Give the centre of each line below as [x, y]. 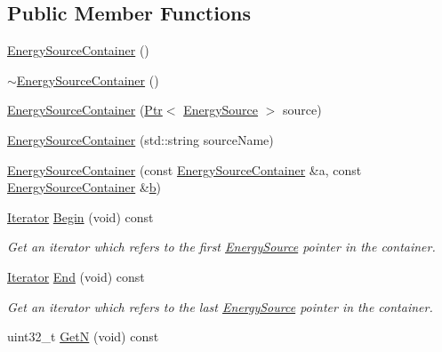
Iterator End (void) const [76, 276]
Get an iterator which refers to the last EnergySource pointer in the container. [220, 306]
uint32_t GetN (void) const [83, 336]
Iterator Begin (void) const [80, 216]
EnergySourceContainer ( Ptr [85, 110]
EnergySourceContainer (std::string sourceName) [141, 139]
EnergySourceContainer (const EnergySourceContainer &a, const [185, 169]
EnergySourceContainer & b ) [84, 187]
